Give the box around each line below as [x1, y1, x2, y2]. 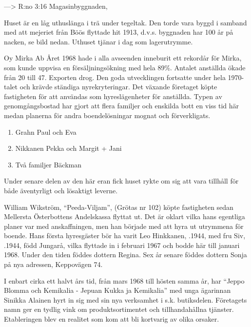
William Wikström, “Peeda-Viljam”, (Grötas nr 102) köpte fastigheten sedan [4, 202, 233, 212]
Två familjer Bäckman [15, 159, 81, 169]
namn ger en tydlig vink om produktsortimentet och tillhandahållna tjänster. [4, 304, 234, 314]
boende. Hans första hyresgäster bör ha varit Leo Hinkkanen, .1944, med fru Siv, [4, 230, 246, 241]
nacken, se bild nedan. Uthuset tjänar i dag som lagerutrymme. [4, 36, 193, 46]
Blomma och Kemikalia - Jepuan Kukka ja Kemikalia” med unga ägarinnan [4, 285, 231, 295]
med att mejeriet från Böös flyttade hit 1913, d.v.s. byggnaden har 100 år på [4, 27, 233, 37]
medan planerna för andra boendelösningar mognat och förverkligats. [4, 110, 211, 120]
